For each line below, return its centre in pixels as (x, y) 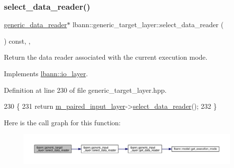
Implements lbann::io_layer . (46, 73)
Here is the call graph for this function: (62, 122)
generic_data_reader (36, 25)
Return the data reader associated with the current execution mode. (106, 57)
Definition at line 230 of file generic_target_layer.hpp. (85, 90)
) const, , (17, 41)
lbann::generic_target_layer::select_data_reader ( (148, 25)
